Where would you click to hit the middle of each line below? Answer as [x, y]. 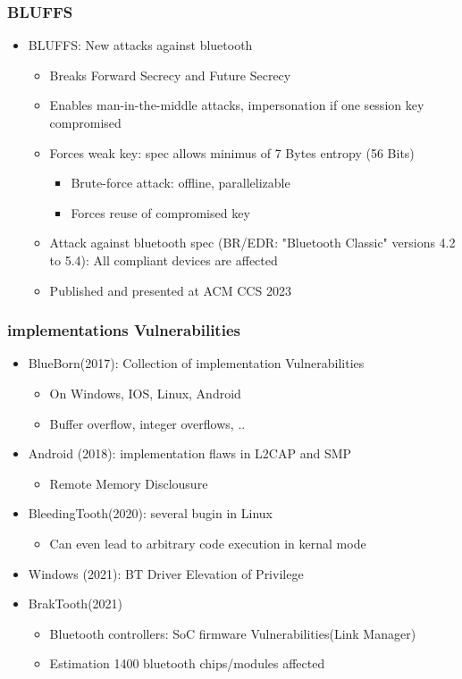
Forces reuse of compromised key [160, 212]
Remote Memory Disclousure [129, 483]
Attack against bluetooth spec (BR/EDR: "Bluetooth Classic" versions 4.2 [252, 243]
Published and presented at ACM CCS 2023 [170, 290]
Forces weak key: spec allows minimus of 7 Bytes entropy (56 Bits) [232, 152]
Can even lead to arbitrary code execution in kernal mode [208, 543]
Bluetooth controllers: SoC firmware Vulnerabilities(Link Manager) [233, 633]
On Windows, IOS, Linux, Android [145, 393]
